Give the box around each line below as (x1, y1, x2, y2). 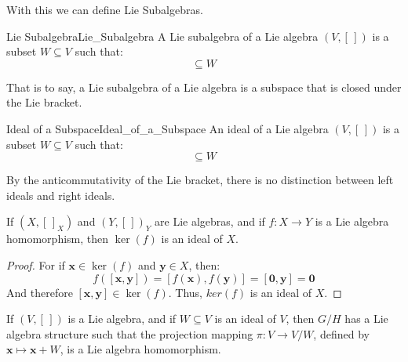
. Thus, (168, 284, 202, 300)
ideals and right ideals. (6, 186, 115, 203)
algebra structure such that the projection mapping (6, 325, 253, 342)
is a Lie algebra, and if (67, 310, 177, 327)
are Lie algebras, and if (155, 213, 265, 230)
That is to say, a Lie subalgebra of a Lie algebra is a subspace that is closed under (6, 78, 402, 95)
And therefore (6, 284, 73, 300)
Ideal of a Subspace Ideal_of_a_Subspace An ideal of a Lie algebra (6, 120, 329, 136)
